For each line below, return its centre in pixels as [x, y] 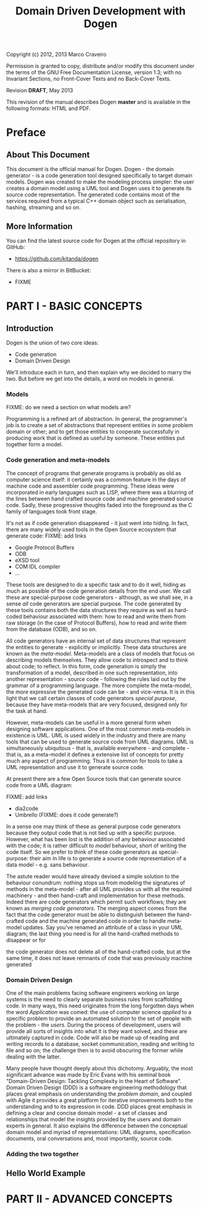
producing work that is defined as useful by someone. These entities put [96, 438]
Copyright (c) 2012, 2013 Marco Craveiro [56, 55]
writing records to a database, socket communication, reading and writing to [100, 1044]
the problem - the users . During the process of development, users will [94, 1025]
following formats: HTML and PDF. [48, 109]
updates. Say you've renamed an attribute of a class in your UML [103, 927]
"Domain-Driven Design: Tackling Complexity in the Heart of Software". [94, 1081]
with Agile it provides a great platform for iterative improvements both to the [100, 1100]
